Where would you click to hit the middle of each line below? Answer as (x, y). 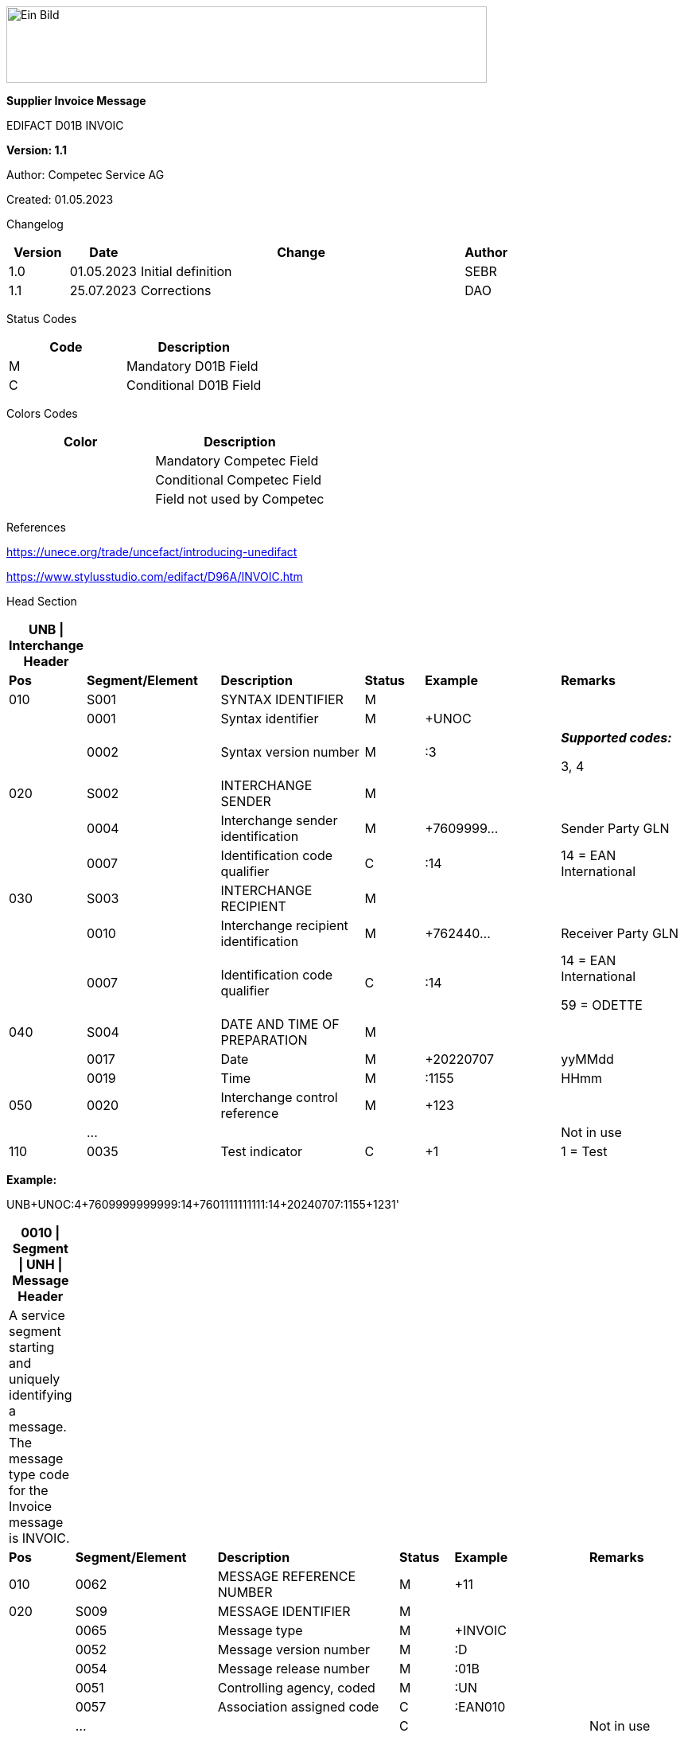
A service (37, 1315)
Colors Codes (42, 413)
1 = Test (584, 1151)
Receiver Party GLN (620, 933)
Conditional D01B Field (194, 385)
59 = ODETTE (602, 1005)
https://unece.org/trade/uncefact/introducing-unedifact (152, 552)
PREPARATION (264, 1040)
